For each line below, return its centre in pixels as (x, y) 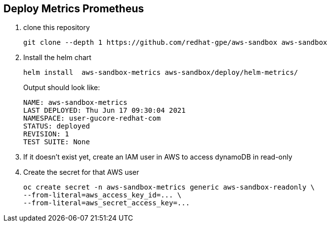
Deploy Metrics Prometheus (74, 9)
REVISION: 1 (46, 134)
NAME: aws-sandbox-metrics (75, 103)
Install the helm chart (57, 58)
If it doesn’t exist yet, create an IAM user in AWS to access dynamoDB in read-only (158, 157)
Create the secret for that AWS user (81, 172)
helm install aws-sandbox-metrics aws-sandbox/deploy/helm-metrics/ (161, 73)
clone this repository (57, 28)
